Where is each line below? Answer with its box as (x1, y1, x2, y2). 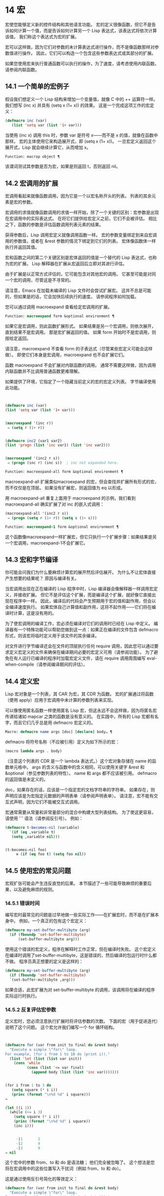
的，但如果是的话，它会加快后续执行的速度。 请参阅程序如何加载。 (5, 294, 139, 300)
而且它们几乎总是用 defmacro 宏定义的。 (13, 720, 96, 726)
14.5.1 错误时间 (5, 900, 40, 907)
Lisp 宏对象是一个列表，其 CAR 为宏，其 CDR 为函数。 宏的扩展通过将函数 (5, 691, 154, 697)
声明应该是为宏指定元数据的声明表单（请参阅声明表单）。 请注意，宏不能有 (5, 792, 154, 798)
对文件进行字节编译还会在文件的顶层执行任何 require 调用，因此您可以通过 (5, 643, 155, 649)
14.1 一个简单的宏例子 (5, 82, 69, 91)
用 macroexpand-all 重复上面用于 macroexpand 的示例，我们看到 (5, 495, 136, 501)
